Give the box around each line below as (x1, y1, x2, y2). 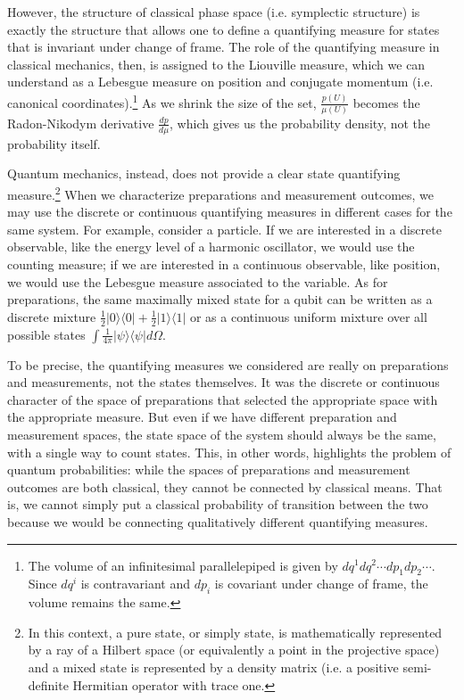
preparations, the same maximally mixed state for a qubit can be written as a (7, 290, 433, 309)
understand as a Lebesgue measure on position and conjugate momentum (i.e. (7, 72, 434, 91)
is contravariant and (80, 574, 190, 593)
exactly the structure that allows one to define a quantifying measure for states (7, 20, 440, 38)
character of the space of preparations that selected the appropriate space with (7, 390, 438, 408)
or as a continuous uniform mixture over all (189, 307, 427, 325)
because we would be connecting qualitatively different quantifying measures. (7, 512, 428, 531)
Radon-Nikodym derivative (7, 113, 154, 132)
